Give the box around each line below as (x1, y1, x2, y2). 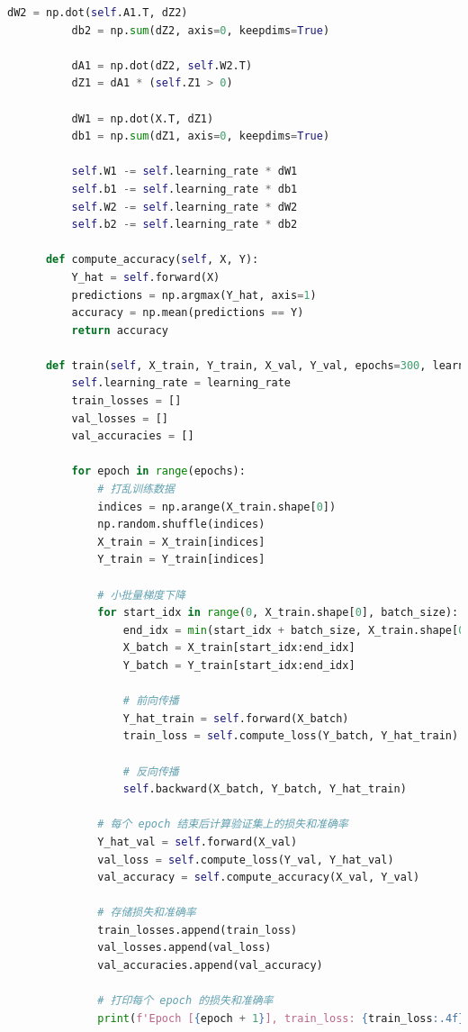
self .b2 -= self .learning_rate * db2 (71, 218, 298, 231)
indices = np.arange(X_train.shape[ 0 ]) (97, 500, 337, 513)
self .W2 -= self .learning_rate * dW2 (71, 200, 298, 213)
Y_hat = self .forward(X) (71, 270, 220, 284)
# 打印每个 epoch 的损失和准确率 (97, 994, 274, 1008)
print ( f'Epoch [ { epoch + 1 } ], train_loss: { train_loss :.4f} (97, 1011, 465, 1025)
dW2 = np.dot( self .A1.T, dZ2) (7, 6, 188, 19)
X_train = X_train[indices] (97, 535, 265, 548)
